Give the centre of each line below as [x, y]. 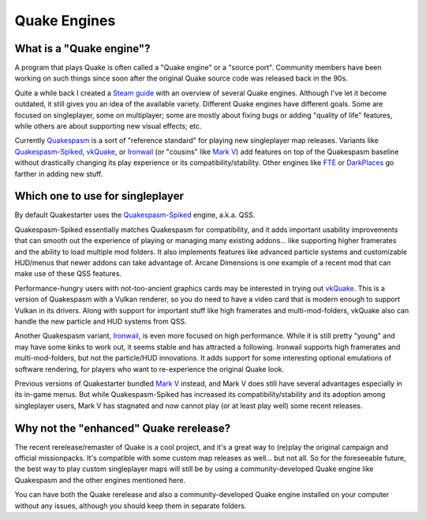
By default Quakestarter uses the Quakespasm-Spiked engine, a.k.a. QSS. [135, 215]
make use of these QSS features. [68, 274]
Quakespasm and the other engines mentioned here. [100, 480]
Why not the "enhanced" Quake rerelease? [123, 428]
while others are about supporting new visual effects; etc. [108, 126]
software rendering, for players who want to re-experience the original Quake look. [149, 369]
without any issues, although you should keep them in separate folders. [131, 506]
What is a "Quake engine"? [82, 49]
